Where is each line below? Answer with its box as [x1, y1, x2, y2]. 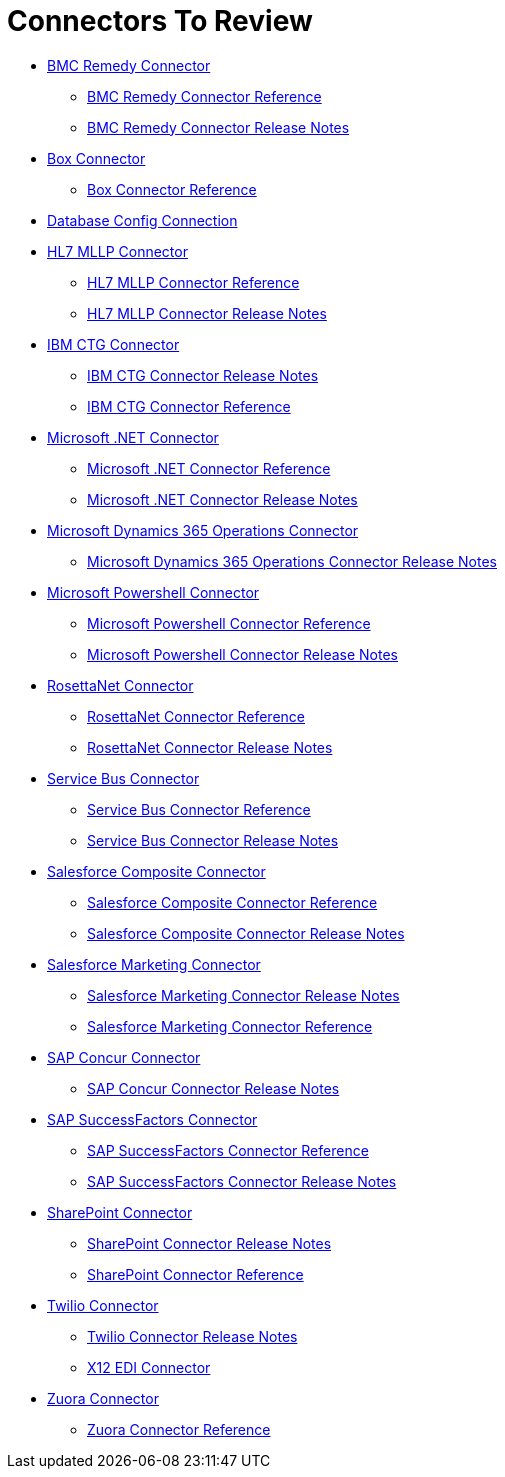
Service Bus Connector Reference [87, 800, 311, 818]
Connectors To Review [7, 4, 313, 38]
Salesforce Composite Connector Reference [87, 893, 378, 911]
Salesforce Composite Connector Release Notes [87, 924, 405, 942]
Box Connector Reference [87, 180, 257, 198]
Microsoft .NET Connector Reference [87, 459, 331, 477]
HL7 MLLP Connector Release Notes [87, 304, 327, 322]
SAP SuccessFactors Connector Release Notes [87, 1172, 397, 1190]
